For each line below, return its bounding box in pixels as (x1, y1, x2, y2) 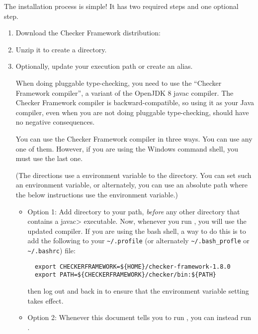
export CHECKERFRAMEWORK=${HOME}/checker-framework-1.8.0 (34, 263, 231, 270)
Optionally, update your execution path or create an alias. (15, 61, 193, 71)
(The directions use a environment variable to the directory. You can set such (15, 169, 252, 180)
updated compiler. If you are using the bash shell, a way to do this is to (27, 225, 246, 236)
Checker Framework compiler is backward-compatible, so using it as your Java (15, 97, 255, 108)
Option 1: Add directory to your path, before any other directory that (27, 206, 240, 216)
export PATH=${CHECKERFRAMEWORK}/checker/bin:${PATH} (34, 271, 217, 279)
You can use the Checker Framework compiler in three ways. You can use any (15, 133, 253, 144)
